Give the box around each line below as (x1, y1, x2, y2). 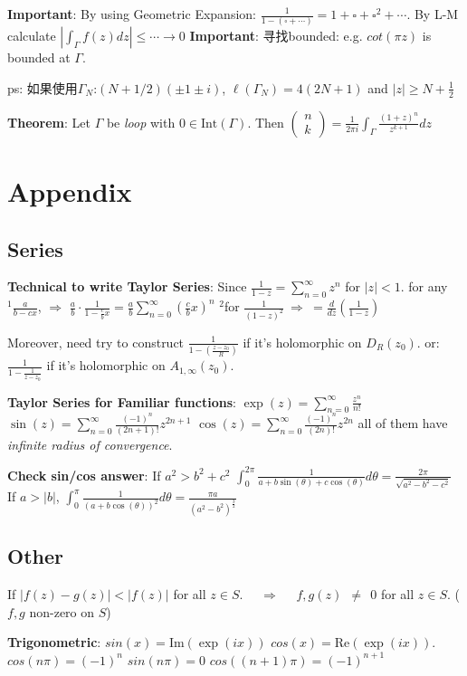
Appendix (7, 172, 132, 209)
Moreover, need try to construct (7, 332, 185, 351)
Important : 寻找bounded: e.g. (189, 26, 363, 45)
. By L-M (406, 5, 459, 23)
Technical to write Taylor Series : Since (7, 277, 247, 296)
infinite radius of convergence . (7, 434, 173, 453)
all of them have (357, 414, 448, 433)
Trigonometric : (7, 633, 101, 652)
